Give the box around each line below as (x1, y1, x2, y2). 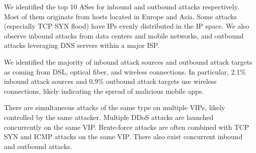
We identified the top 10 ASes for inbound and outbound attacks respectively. (4, 1, 239, 11)
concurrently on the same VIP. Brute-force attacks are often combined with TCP (4, 121, 249, 132)
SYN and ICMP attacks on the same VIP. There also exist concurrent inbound (4, 131, 243, 142)
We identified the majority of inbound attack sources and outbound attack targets (4, 56, 253, 67)
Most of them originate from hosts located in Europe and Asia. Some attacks (4, 11, 237, 21)
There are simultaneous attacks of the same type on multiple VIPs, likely (4, 102, 225, 113)
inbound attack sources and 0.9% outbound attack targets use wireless (4, 76, 217, 86)
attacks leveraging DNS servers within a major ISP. (4, 40, 159, 50)
